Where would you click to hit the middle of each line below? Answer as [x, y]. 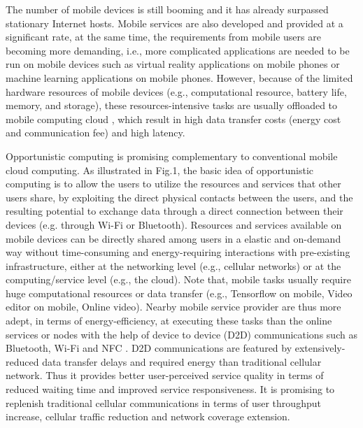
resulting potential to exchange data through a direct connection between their [175, 211]
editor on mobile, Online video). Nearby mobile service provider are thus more [173, 307]
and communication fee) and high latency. [95, 133]
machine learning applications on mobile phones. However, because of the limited [179, 77]
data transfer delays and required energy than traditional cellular [182, 361]
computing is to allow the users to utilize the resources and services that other [173, 184]
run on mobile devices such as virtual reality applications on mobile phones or [173, 64]
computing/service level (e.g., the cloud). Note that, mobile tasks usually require [178, 279]
